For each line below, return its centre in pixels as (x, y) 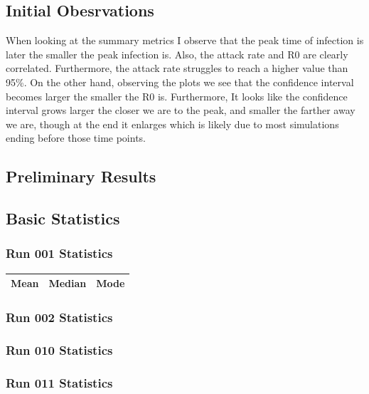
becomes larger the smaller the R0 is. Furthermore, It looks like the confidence (177, 96)
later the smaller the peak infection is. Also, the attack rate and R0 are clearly (177, 54)
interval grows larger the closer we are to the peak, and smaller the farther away (181, 110)
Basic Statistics (63, 218)
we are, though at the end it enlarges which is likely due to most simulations (172, 124)
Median (68, 283)
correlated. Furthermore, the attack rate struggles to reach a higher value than (177, 68)
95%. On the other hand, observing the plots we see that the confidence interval (180, 82)
